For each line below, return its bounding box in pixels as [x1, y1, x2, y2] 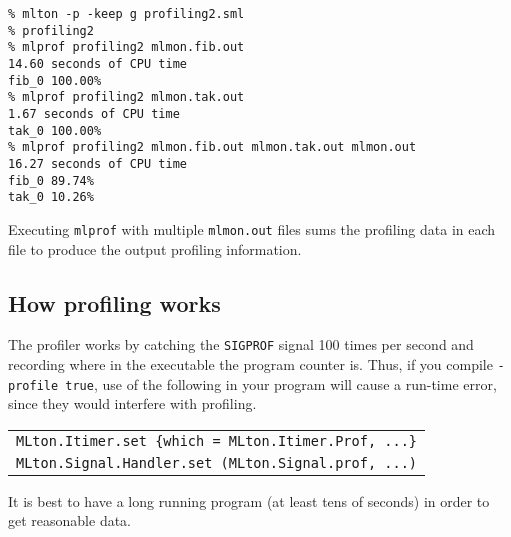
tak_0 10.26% [8, 190, 94, 205]
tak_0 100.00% [8, 123, 102, 138]
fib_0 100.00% [8, 73, 102, 88]
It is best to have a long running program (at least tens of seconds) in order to [8, 490, 490, 511]
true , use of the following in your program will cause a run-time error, [65, 373, 497, 394]
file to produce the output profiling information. [8, 238, 302, 259]
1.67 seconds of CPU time [8, 106, 180, 121]
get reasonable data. [8, 510, 132, 531]
